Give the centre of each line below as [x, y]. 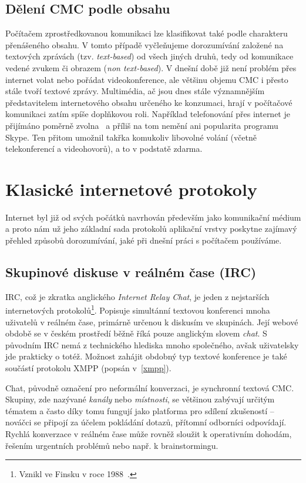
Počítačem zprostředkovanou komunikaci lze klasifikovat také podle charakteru [147, 33]
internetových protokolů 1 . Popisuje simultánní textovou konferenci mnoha [138, 309]
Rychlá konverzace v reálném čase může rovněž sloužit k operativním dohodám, [149, 434]
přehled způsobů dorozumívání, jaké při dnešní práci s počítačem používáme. [144, 240]
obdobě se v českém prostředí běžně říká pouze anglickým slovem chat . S [136, 333]
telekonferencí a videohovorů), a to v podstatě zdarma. [104, 149]
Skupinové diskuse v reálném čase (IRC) [131, 272]
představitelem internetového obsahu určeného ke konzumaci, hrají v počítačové [149, 102]
